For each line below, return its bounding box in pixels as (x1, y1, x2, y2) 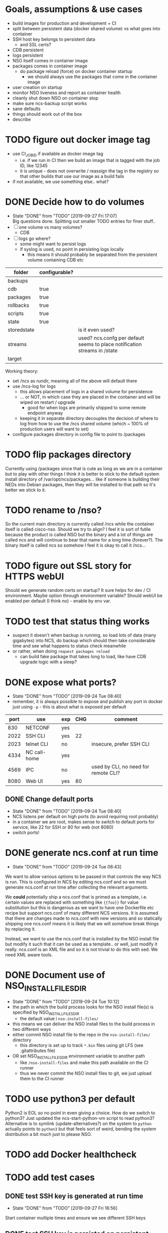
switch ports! (12, 830, 40, 836)
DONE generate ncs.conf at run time (5, 847, 158, 858)
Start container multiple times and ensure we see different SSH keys (5, 1215, 146, 1221)
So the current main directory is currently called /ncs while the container (5, 521, 154, 527)
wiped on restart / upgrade (19, 399, 75, 405)
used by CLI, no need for (91, 763, 149, 770)
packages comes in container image (12, 63, 87, 69)
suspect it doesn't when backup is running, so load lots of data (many (12, 632, 156, 638)
